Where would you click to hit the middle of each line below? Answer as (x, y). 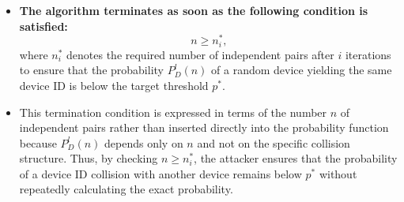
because (38, 142)
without (338, 173)
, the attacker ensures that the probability (296, 158)
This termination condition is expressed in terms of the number (173, 112)
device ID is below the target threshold (114, 85)
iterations (368, 54)
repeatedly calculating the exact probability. (126, 189)
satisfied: (43, 26)
